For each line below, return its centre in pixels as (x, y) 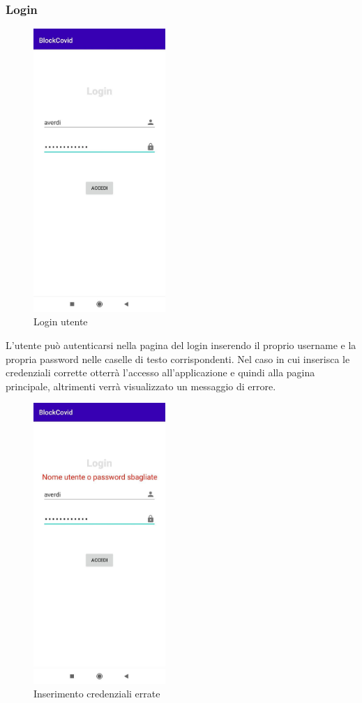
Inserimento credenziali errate (97, 694)
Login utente (61, 321)
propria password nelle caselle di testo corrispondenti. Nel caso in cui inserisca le (178, 358)
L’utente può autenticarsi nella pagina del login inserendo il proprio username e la (181, 345)
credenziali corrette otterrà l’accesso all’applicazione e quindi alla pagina (160, 372)
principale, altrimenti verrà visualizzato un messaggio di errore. (141, 386)
